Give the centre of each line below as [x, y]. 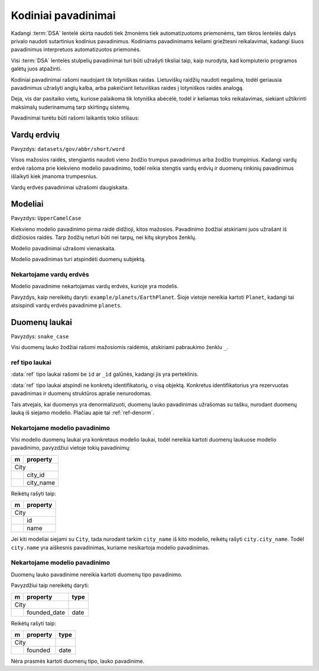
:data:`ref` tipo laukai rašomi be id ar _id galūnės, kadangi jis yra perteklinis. [105, 374]
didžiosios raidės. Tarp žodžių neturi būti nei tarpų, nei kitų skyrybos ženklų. [104, 237]
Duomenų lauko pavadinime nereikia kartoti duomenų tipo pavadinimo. [97, 575]
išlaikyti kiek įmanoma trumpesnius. [54, 176]
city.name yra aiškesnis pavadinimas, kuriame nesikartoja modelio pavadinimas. [110, 547]
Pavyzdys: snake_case [40, 336]
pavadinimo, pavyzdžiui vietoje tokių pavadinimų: [71, 448]
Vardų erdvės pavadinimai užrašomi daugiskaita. [70, 187]
